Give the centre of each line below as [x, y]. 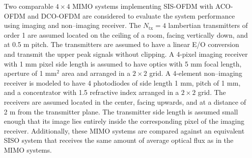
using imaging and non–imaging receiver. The [72, 25]
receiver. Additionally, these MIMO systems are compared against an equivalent [124, 130]
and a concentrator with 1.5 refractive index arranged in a [92, 92]
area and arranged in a [96, 73]
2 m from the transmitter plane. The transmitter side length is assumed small [121, 111]
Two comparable [29, 6]
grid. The [212, 92]
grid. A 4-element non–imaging [196, 73]
